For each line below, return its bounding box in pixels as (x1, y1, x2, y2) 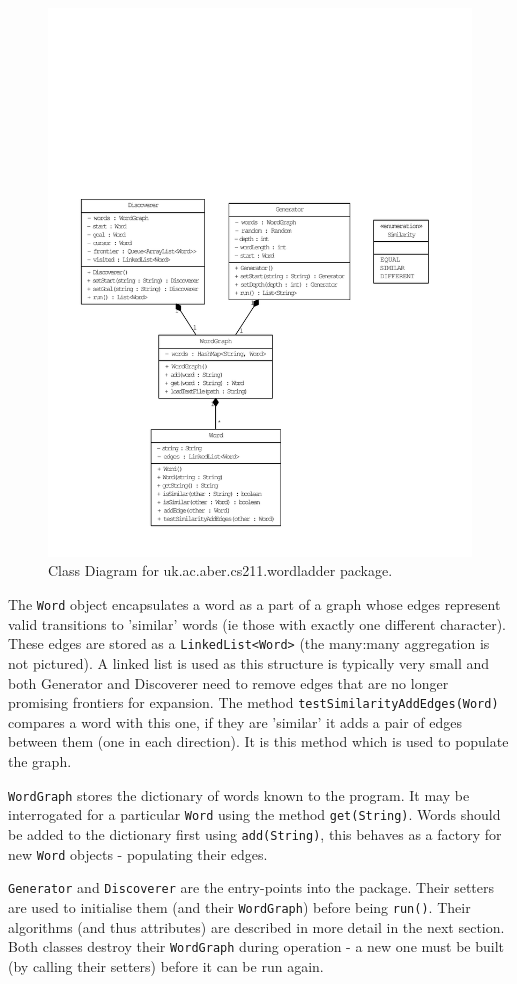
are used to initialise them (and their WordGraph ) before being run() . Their (8, 896, 471, 917)
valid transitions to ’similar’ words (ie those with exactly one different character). (8, 613, 506, 634)
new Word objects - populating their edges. (8, 843, 268, 864)
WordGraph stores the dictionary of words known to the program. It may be (8, 784, 470, 805)
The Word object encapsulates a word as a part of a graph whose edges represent (8, 594, 501, 615)
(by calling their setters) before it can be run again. (8, 955, 324, 976)
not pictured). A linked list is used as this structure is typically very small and (8, 652, 490, 673)
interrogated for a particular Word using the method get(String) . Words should (8, 804, 501, 825)
